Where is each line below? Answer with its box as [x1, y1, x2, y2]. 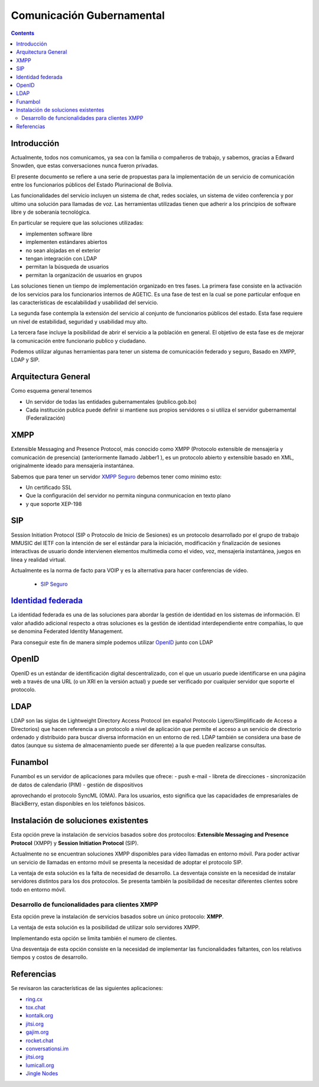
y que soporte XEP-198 [25, 500, 82, 507]
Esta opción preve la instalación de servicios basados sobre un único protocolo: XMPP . [11, 913, 224, 920]
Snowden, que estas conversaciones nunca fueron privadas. [11, 162, 159, 169]
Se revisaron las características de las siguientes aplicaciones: [11, 985, 164, 992]
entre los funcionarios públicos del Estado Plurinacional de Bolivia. [11, 181, 173, 188]
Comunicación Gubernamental [11, 9, 165, 22]
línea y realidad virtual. [11, 556, 66, 563]
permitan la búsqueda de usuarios [25, 263, 109, 270]
